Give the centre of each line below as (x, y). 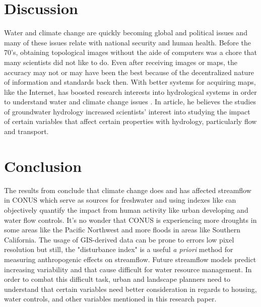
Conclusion (43, 166)
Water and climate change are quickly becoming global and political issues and (126, 33)
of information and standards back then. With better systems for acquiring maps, (130, 82)
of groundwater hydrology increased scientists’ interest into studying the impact (127, 111)
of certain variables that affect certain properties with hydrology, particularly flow (130, 121)
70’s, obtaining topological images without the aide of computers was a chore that (131, 52)
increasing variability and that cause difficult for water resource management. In (128, 269)
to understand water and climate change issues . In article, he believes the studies (130, 102)
